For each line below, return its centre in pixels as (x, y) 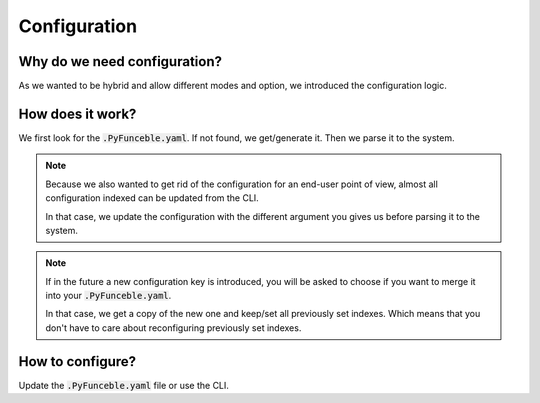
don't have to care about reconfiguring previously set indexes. (173, 327)
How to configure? (77, 361)
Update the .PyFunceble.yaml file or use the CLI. (124, 385)
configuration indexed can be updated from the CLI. (152, 198)
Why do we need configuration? (120, 61)
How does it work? (77, 113)
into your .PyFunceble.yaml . (108, 296)
